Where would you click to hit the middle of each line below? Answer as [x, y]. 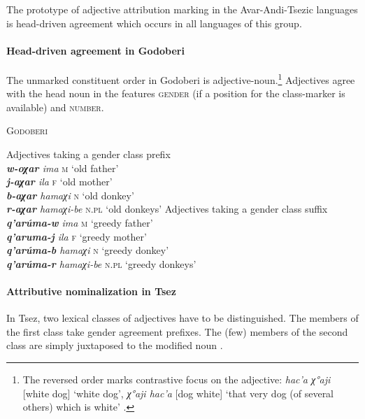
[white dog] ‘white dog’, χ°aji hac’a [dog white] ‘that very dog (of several [178, 393]
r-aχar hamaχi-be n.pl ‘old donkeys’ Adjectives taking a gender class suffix [167, 209]
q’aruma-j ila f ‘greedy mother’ [77, 236]
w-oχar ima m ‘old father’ [63, 168]
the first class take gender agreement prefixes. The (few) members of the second [177, 331]
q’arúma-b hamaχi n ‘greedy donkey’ [88, 250]
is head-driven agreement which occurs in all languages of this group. [154, 23]
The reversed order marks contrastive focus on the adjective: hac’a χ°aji [177, 379]
